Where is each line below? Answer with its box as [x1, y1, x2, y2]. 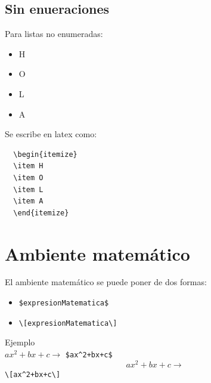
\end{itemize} [13, 208, 69, 217]
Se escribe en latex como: [5, 128, 97, 140]
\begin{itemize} [13, 150, 77, 159]
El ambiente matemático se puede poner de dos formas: [5, 276, 207, 288]
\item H [13, 162, 44, 171]
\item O [13, 173, 44, 182]
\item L [13, 185, 44, 194]
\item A [13, 197, 44, 206]
